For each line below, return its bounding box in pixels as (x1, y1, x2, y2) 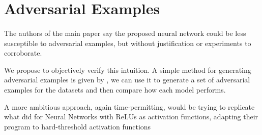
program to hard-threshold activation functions (4, 121, 151, 131)
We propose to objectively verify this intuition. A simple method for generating (4, 64, 251, 75)
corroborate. (4, 48, 42, 58)
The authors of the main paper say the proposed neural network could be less (4, 27, 246, 38)
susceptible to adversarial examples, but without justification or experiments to (4, 37, 251, 48)
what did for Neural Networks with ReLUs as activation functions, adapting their (4, 111, 258, 122)
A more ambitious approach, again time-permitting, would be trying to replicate (4, 101, 255, 112)
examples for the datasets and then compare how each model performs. (4, 84, 226, 95)
